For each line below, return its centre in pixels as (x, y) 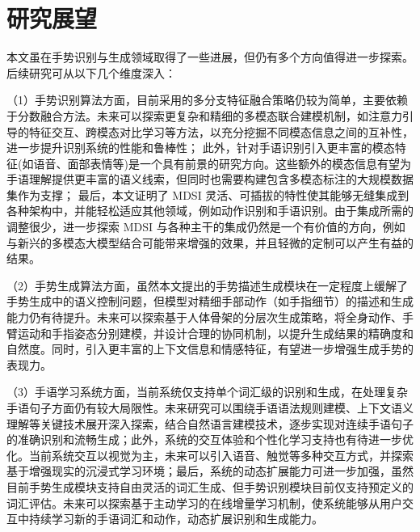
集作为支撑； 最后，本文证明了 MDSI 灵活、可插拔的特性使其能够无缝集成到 (208, 194)
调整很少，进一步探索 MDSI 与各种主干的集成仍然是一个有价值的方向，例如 (206, 227)
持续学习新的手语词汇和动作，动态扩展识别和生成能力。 (176, 519)
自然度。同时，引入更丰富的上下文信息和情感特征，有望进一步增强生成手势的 (210, 349)
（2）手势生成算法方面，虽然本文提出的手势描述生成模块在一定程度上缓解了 (207, 285)
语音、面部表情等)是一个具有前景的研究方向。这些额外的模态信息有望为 (222, 163)
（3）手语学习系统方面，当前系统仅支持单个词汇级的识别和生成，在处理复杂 (207, 392)
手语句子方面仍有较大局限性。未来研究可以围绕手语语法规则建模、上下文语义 (210, 407)
